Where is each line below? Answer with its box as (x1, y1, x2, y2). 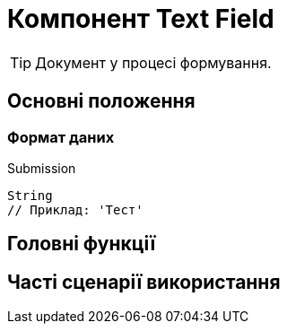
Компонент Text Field (7, 4, 274, 34)
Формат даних (7, 127, 115, 146)
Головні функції (7, 232, 156, 256)
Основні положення (7, 90, 196, 113)
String (7, 187, 53, 203)
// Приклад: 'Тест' (7, 202, 143, 217)
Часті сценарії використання (7, 270, 281, 293)
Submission (7, 160, 76, 176)
